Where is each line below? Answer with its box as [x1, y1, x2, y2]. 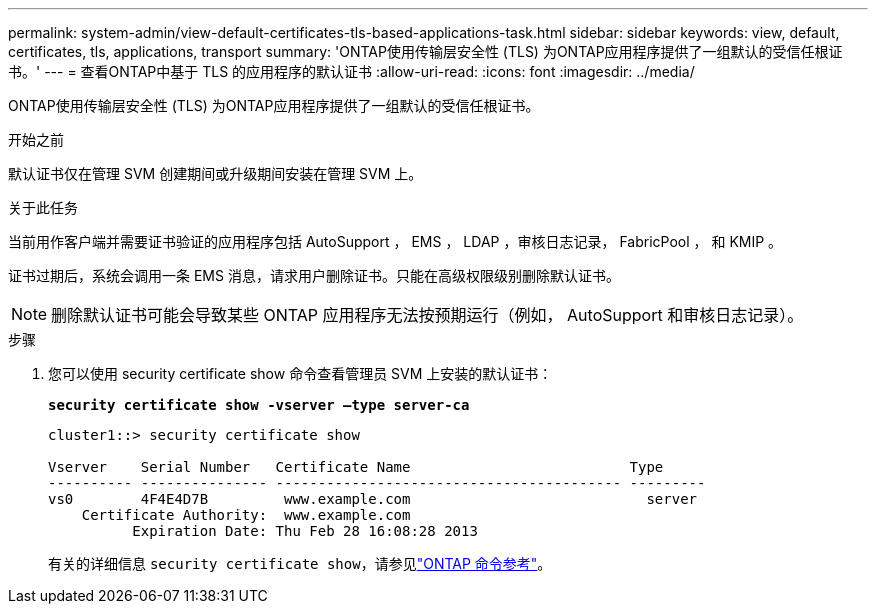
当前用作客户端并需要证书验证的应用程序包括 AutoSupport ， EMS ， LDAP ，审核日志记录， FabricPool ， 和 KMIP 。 [8, 233, 783, 250]
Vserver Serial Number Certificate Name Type [48, 459, 664, 475]
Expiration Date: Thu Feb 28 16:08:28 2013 [132, 523, 478, 539]
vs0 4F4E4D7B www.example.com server [48, 491, 698, 507]
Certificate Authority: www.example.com [81, 507, 411, 523]
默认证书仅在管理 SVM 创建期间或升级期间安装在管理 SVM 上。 [8, 165, 423, 182]
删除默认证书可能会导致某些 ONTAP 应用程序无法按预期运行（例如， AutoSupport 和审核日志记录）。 [51, 305, 804, 325]
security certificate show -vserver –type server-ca [48, 397, 470, 413]
